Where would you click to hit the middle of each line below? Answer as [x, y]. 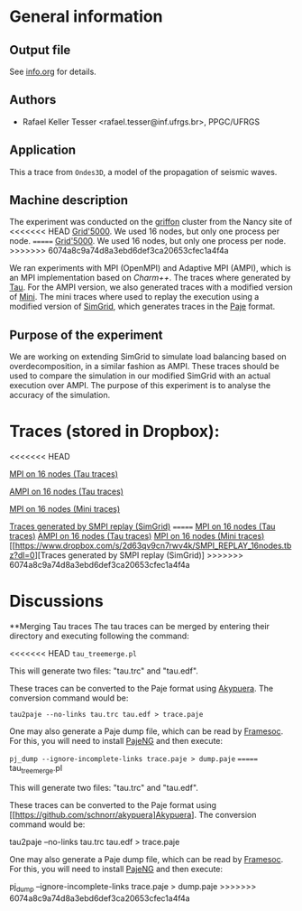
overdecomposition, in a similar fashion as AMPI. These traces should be [144, 367]
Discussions [56, 601]
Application [43, 150]
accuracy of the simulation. [60, 395]
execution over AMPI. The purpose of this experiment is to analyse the [140, 386]
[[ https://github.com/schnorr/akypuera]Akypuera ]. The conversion [133, 814]
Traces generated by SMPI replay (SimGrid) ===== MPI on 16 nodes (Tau [142, 526]
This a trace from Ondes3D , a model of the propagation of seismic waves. [143, 172]
